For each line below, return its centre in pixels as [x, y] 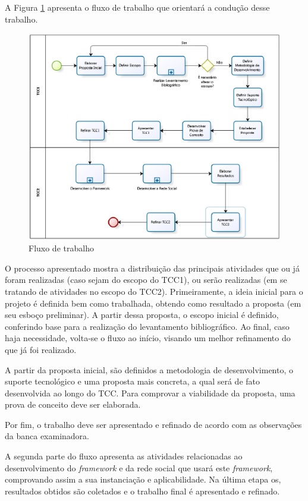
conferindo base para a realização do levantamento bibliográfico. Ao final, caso [147, 326]
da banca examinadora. [47, 436]
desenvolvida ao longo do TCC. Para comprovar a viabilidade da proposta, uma [150, 393]
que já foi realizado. [41, 349]
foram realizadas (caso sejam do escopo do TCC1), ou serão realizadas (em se [146, 280]
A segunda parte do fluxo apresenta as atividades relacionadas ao [124, 456]
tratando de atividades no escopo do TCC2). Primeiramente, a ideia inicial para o [154, 291]
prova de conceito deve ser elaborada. [73, 404]
